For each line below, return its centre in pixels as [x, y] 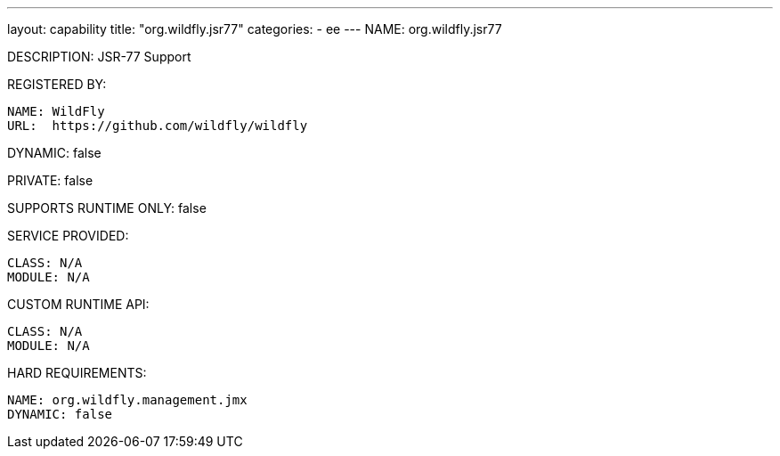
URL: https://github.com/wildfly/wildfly [158, 126]
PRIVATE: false [50, 180]
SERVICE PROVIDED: [68, 236]
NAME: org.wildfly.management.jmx [127, 400]
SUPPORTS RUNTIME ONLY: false [107, 208]
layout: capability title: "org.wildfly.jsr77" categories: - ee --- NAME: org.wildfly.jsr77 [255, 29]
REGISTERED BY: [57, 84]
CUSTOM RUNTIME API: [78, 304]
